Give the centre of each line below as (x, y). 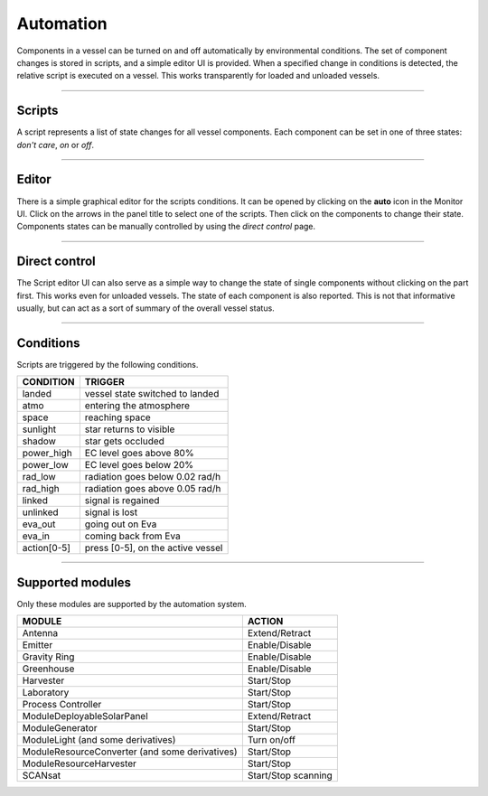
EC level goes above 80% (139, 454)
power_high (47, 454)
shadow (39, 441)
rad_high (41, 489)
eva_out (39, 524)
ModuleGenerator (60, 728)
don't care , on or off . (56, 145)
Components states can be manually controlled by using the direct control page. (166, 227)
